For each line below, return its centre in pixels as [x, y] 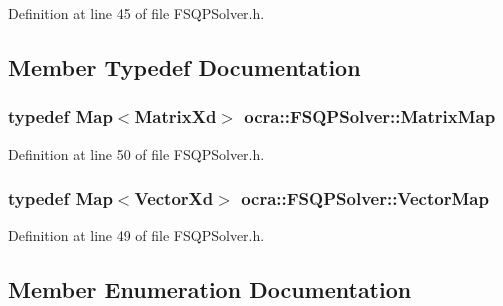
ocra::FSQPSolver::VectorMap [365, 198]
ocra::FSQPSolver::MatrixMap [370, 116]
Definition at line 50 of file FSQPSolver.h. [136, 153]
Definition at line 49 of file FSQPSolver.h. [136, 235]
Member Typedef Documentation [184, 66]
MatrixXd [175, 116]
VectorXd [174, 198]
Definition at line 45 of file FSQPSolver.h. [136, 13]
